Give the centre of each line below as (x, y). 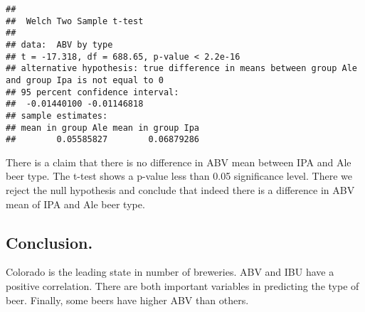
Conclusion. (49, 242)
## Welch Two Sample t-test (75, 21)
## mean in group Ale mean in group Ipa (103, 128)
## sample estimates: (57, 115)
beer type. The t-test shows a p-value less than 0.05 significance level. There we (179, 176)
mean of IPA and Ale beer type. (75, 204)
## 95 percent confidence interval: (92, 92)
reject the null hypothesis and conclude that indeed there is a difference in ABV (180, 190)
